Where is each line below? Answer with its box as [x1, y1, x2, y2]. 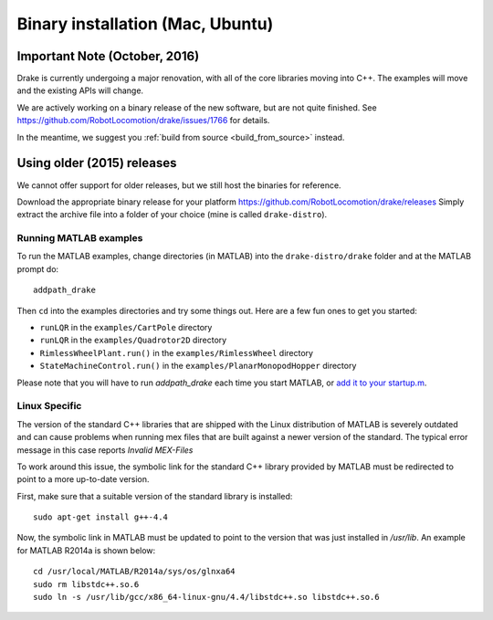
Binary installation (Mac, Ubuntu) [16, 14, 274, 34]
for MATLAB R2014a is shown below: [16, 544, 156, 556]
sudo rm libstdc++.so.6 [33, 579, 140, 589]
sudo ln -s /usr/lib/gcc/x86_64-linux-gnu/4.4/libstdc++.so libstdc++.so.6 [33, 592, 380, 603]
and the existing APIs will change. [16, 85, 144, 96]
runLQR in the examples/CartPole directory [39, 322, 213, 333]
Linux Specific [16, 400, 82, 413]
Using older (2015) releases [16, 155, 177, 171]
